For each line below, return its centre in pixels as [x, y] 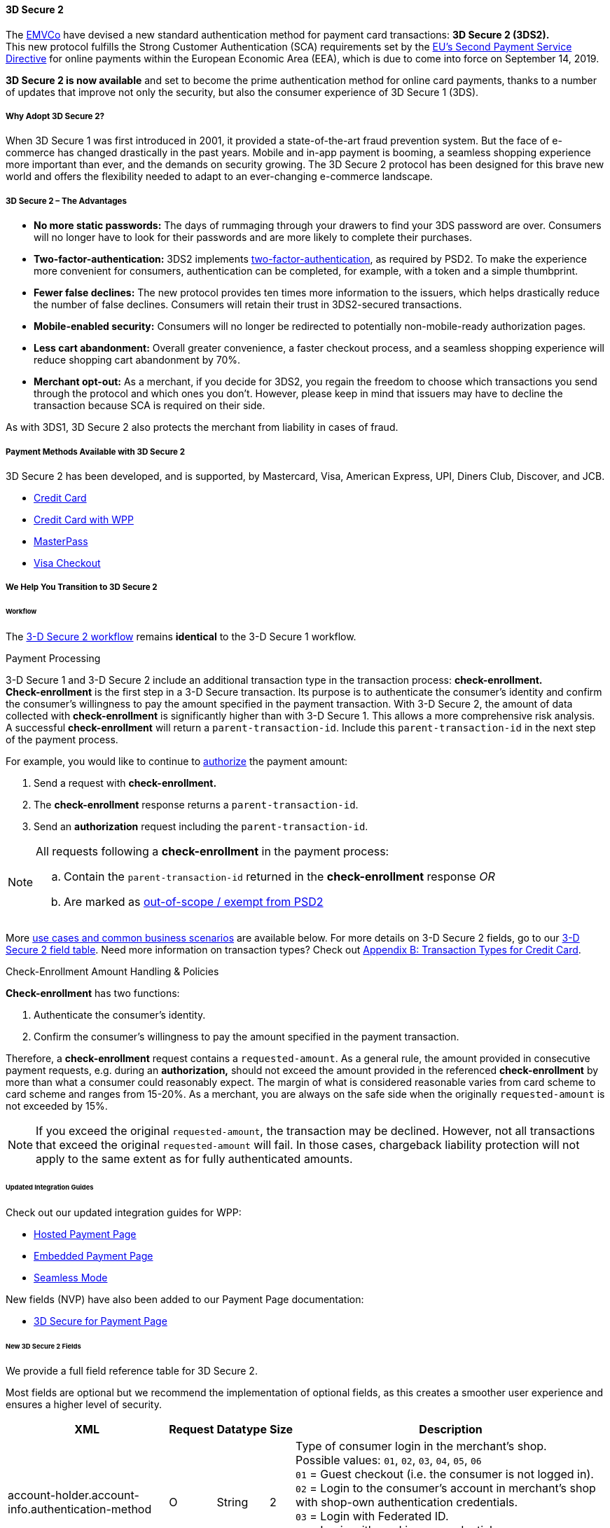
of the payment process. [62, 740]
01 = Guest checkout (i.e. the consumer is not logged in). [445, 1474]
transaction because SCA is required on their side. [150, 406]
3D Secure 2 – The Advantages [67, 201]
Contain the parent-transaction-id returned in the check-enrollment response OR [279, 877]
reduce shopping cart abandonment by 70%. [137, 360]
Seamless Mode [71, 1277]
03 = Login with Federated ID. [372, 1516]
